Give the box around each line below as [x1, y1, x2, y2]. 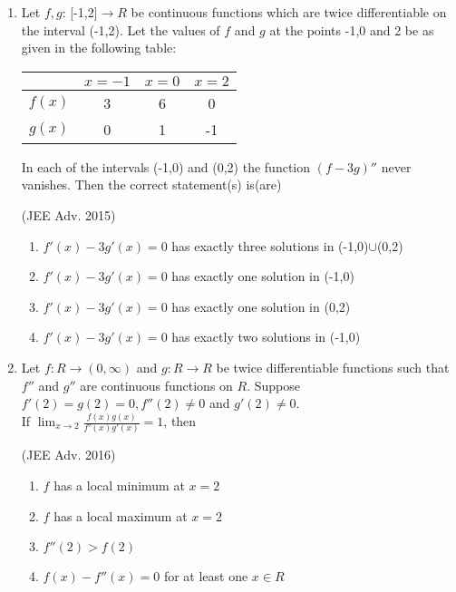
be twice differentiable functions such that [216, 357, 450, 376]
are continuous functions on [80, 375, 233, 394]
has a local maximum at [53, 506, 188, 525]
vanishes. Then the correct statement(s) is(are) [21, 175, 282, 194]
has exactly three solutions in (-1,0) [171, 236, 369, 255]
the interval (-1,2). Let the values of [21, 20, 220, 39]
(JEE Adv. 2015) [21, 205, 116, 224]
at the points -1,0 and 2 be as [269, 20, 434, 39]
